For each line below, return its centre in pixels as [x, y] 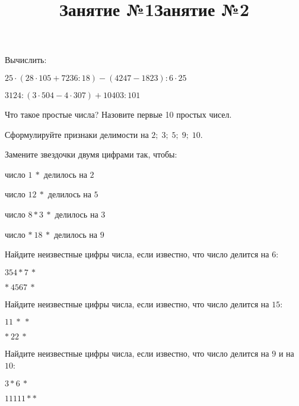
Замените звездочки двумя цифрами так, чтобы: [91, 154]
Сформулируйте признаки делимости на [77, 134]
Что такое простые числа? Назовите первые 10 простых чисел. [118, 114]
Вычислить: [26, 60]
